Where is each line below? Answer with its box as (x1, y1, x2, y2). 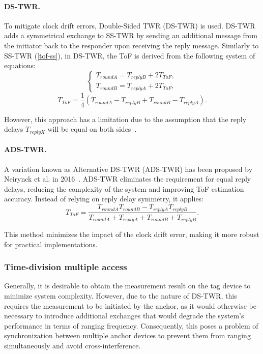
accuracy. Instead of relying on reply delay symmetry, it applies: (4, 193, 204, 204)
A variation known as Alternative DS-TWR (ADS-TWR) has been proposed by (4, 163, 253, 174)
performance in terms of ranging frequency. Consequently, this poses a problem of (4, 320, 258, 331)
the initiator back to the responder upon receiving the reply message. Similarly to (4, 40, 259, 50)
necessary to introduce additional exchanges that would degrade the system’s (4, 310, 244, 321)
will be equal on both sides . (47, 124, 137, 134)
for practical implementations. (4, 239, 98, 249)
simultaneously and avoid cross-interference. (4, 340, 141, 350)
